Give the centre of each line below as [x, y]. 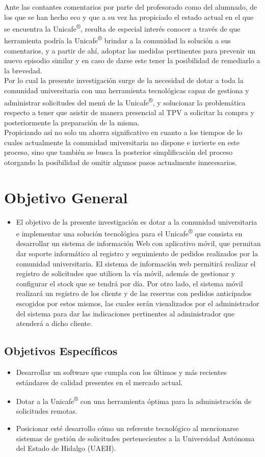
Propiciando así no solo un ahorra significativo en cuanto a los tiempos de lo [123, 132]
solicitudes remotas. [47, 411]
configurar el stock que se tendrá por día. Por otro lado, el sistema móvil [129, 283]
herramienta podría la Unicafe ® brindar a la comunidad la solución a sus [117, 40]
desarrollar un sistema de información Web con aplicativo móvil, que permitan [138, 243]
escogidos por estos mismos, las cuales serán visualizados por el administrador [138, 303]
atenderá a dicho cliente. [54, 323]
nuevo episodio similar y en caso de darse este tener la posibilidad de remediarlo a [132, 60]
